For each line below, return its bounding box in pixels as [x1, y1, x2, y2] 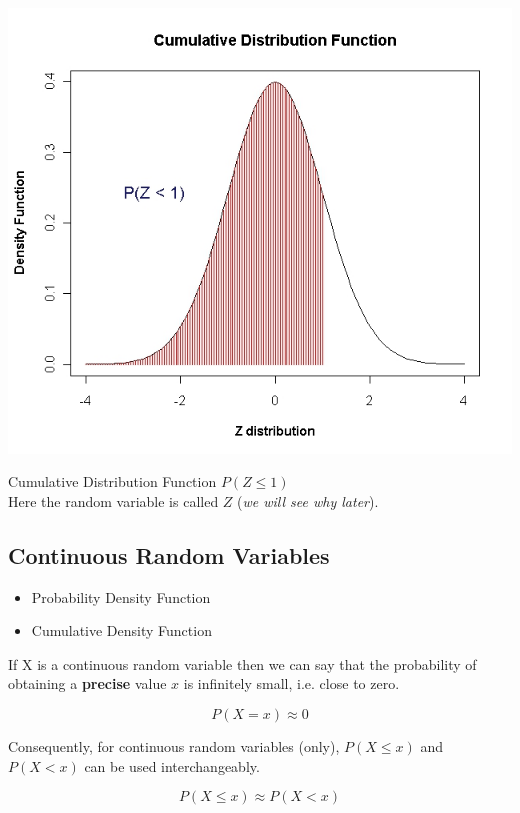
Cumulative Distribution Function [8, 471, 217, 492]
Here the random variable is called [8, 490, 219, 511]
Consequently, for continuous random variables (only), [8, 735, 340, 756]
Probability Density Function [31, 586, 211, 607]
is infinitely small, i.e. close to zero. [183, 673, 400, 694]
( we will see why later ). [237, 490, 379, 511]
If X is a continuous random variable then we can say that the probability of [8, 653, 477, 674]
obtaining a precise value [8, 673, 167, 694]
